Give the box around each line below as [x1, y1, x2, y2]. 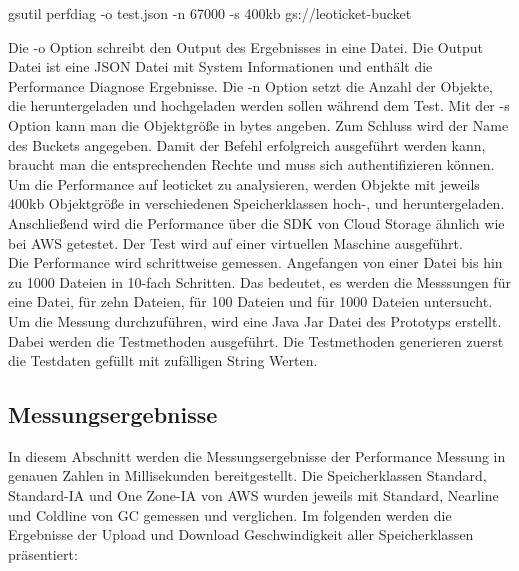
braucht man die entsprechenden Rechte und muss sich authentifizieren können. [8, 154, 495, 175]
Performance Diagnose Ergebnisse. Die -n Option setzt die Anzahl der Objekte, [8, 75, 494, 96]
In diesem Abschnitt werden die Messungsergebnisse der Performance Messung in [8, 445, 506, 466]
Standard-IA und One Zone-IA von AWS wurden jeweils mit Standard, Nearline [8, 485, 499, 506]
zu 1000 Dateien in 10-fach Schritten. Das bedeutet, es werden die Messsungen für [8, 271, 511, 292]
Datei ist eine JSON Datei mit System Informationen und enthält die [8, 56, 433, 77]
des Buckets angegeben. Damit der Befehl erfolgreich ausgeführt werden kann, [8, 134, 486, 155]
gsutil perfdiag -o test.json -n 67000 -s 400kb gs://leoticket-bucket [8, 3, 412, 23]
